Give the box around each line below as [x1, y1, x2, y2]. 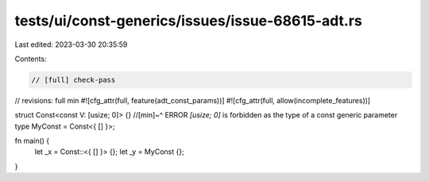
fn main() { [14, 136, 50, 146]
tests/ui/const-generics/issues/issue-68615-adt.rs [14, 12, 363, 29]
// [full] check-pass [31, 75, 116, 84]
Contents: [14, 54, 47, 64]
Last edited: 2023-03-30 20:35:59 [14, 40, 128, 49]
